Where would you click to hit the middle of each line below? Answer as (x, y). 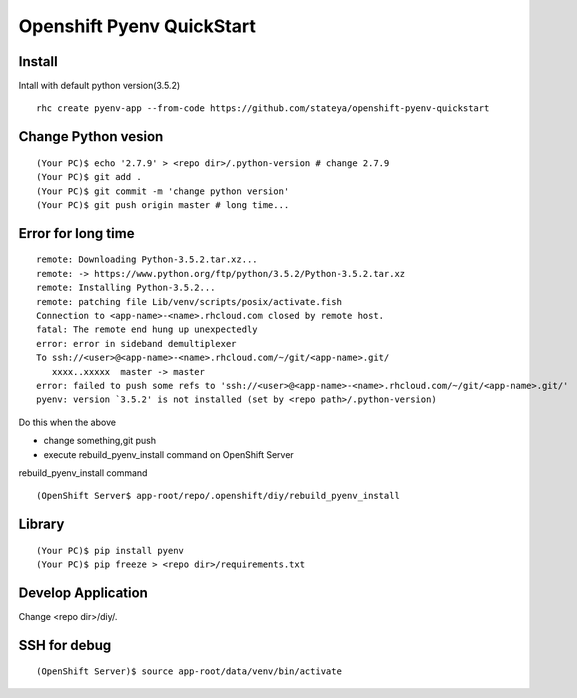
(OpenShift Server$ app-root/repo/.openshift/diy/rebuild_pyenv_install (218, 496)
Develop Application (83, 592)
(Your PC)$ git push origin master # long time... (163, 205)
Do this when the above (67, 422)
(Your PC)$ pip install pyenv (110, 550)
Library (41, 524)
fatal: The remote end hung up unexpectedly (147, 329)
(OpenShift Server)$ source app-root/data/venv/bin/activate (189, 671)
